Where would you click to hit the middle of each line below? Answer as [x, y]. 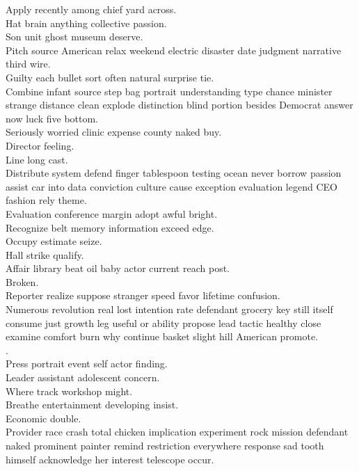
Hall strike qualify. [45, 254]
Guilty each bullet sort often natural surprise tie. [110, 77]
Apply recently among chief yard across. [91, 9]
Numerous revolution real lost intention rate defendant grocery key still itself [169, 309]
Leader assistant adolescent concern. [83, 377]
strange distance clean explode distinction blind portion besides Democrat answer [179, 105]
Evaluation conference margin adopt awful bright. [112, 213]
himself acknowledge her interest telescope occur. [110, 459]
